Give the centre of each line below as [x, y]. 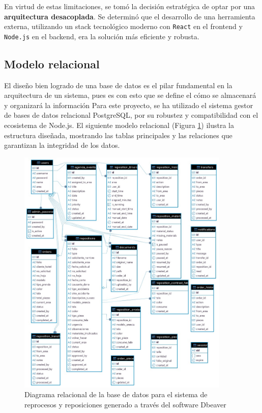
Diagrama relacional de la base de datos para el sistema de [116, 394]
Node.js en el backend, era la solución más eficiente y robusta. [102, 36]
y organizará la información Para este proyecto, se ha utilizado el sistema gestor [129, 105]
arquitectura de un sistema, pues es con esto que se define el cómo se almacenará [130, 95]
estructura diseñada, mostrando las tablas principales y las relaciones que [118, 135]
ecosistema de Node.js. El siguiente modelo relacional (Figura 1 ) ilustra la [119, 125]
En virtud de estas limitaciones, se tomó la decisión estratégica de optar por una [130, 6]
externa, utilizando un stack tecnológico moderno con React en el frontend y [123, 26]
